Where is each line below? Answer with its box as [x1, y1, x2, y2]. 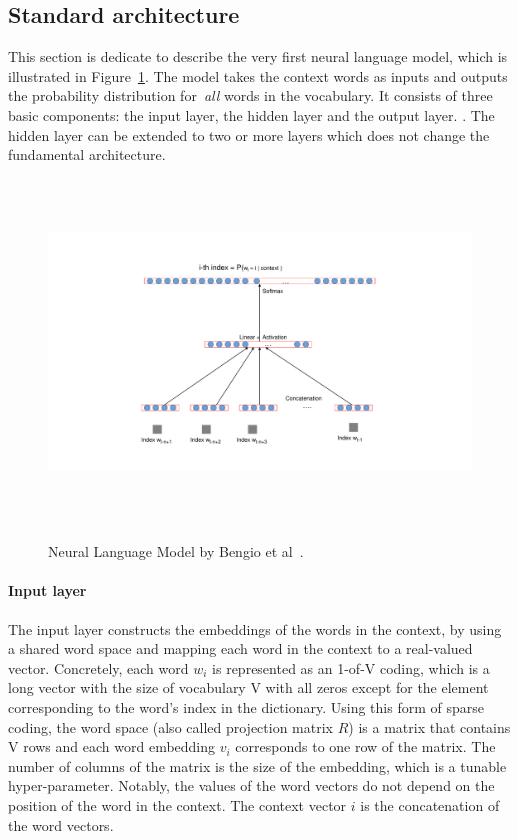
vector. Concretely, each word [8, 657, 189, 678]
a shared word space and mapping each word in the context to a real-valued [8, 638, 473, 659]
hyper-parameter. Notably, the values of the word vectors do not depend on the [8, 775, 495, 796]
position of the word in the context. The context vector [8, 794, 347, 815]
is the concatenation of [360, 794, 500, 815]
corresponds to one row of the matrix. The [235, 736, 496, 757]
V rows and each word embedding [8, 736, 216, 757]
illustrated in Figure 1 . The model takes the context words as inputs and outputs [8, 65, 508, 86]
